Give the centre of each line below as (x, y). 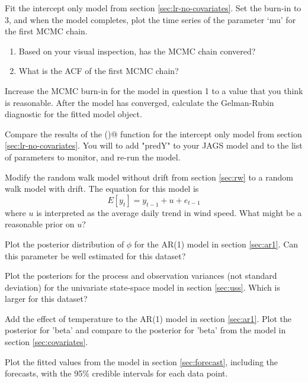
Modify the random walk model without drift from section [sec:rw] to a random (149, 177)
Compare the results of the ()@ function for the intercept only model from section (153, 133)
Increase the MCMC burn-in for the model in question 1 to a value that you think (154, 90)
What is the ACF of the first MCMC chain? (99, 71)
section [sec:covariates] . (46, 342)
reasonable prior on (40, 224)
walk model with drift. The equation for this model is (102, 189)
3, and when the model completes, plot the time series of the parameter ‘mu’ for (150, 19)
